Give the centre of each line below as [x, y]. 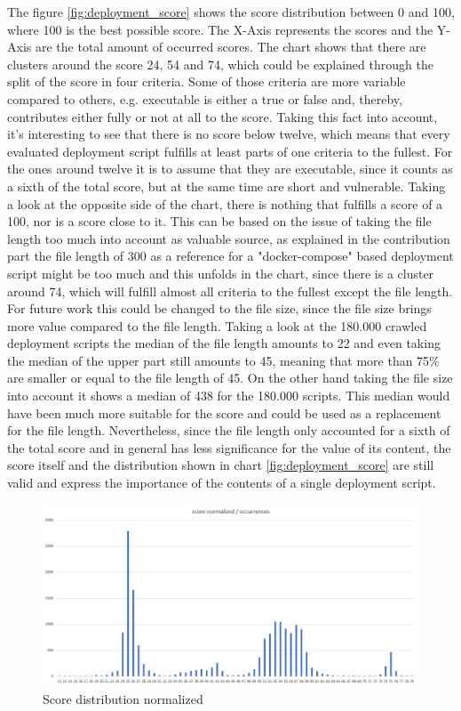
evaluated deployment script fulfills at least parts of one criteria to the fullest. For [230, 151]
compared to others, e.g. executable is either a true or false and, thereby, [205, 98]
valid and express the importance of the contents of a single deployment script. [222, 483]
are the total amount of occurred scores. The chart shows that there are [230, 47]
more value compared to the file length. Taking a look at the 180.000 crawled [217, 325]
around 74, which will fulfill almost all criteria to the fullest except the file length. [230, 291]
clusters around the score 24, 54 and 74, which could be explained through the [220, 64]
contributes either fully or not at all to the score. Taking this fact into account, [223, 116]
